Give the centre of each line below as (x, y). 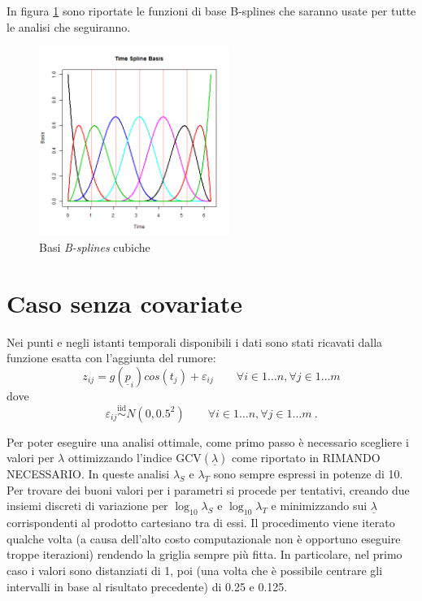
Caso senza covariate (124, 303)
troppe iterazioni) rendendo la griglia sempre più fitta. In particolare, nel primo (204, 554)
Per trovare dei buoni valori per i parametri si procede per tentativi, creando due (208, 489)
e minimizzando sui (319, 506)
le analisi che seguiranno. (69, 26)
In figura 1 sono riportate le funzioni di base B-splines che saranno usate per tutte (211, 11)
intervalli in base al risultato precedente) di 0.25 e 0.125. (147, 586)
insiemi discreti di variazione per (87, 506)
